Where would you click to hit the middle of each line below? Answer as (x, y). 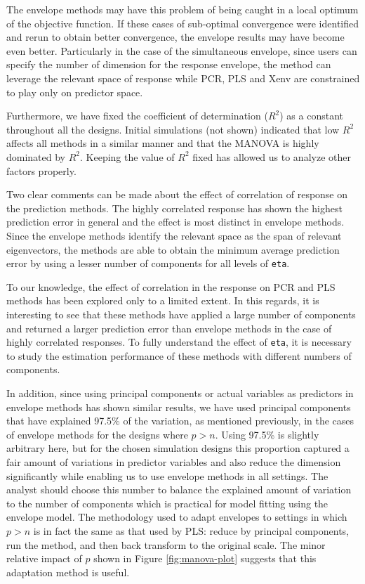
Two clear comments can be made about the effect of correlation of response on (177, 194)
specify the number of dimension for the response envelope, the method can (169, 64)
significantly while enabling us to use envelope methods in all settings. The (167, 475)
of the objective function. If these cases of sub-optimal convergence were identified (183, 23)
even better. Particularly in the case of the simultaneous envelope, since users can (182, 50)
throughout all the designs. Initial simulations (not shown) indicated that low (173, 129)
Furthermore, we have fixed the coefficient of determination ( (137, 116)
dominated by (36, 156)
